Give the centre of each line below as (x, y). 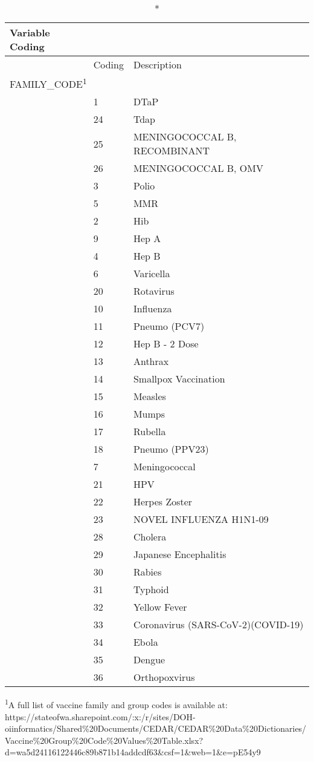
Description (157, 64)
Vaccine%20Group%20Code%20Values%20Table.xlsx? (104, 740)
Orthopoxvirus (164, 677)
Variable (30, 32)
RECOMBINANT (171, 151)
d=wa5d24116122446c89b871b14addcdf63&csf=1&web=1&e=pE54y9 (133, 752)
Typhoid (151, 590)
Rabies (147, 572)
